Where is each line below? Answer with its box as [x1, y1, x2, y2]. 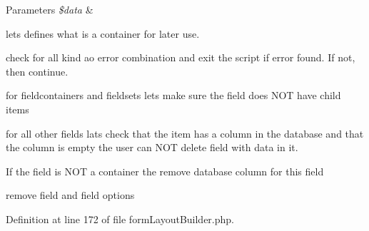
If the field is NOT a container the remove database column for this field [6, 163, 324, 178]
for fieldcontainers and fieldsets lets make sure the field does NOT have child [6, 88, 341, 103]
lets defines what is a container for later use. [6, 26, 200, 41]
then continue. [6, 63, 69, 78]
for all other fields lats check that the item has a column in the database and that [6, 125, 364, 140]
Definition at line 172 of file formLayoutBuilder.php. [6, 211, 234, 226]
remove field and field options [6, 188, 135, 202]
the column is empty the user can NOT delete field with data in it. [6, 140, 298, 155]
